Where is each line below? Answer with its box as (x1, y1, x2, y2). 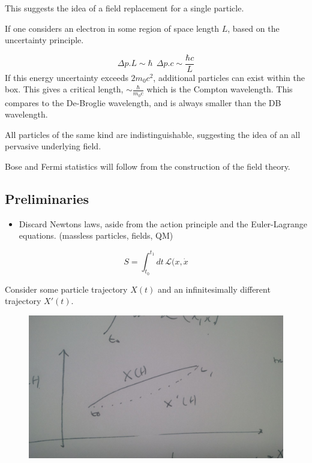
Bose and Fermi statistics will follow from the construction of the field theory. (5, 160, 290, 173)
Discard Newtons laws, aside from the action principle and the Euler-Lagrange (19, 217, 307, 230)
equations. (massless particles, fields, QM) (19, 229, 173, 242)
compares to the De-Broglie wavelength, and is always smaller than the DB (5, 96, 281, 109)
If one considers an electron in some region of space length (5, 22, 219, 34)
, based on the (227, 22, 280, 34)
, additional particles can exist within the (153, 71, 305, 83)
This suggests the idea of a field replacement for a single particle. (5, 2, 244, 14)
